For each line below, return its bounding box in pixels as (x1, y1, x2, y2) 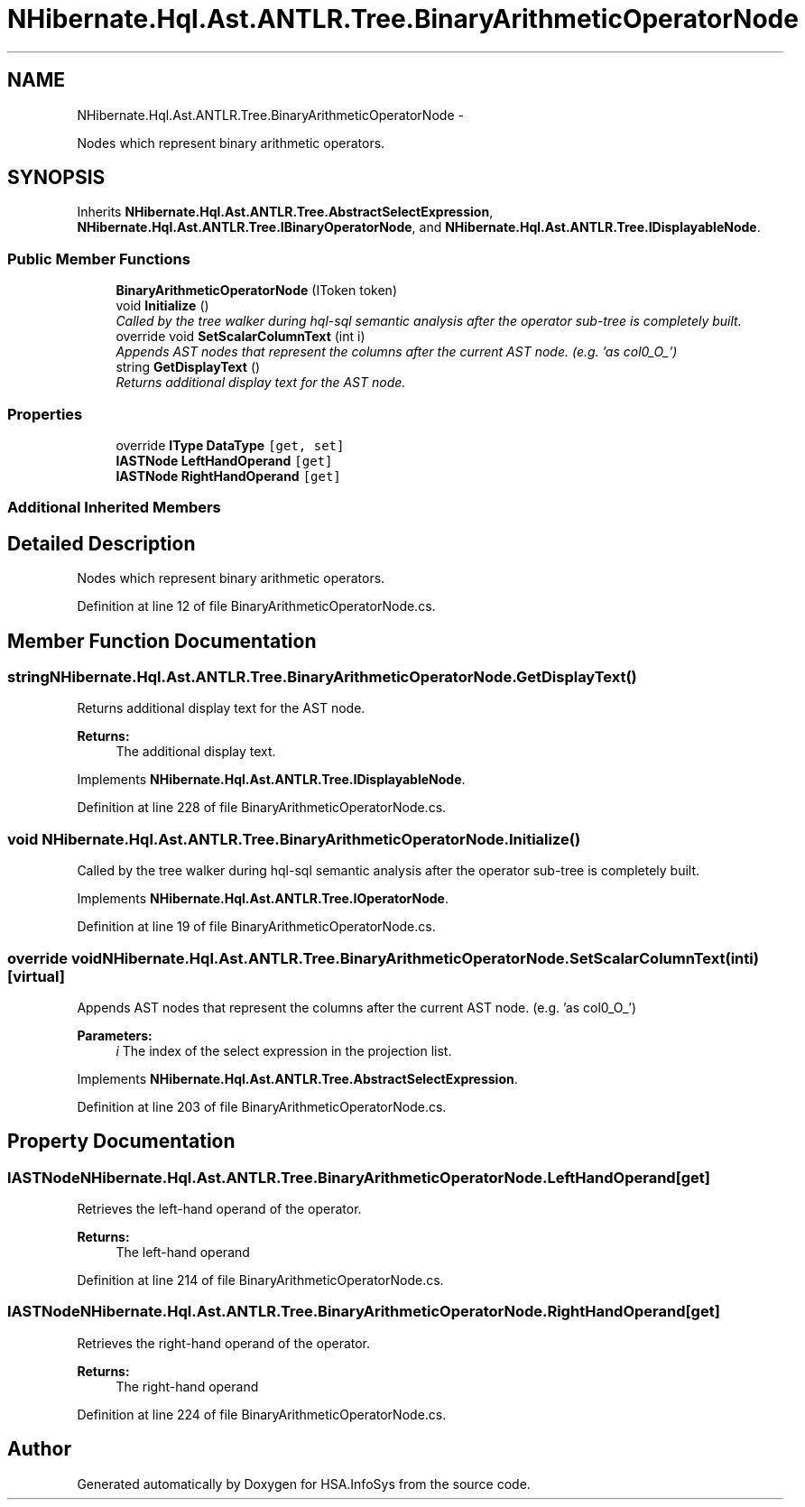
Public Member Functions (7, 249, 190, 268)
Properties (7, 404, 83, 423)
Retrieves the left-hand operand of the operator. (77, 1201, 362, 1217)
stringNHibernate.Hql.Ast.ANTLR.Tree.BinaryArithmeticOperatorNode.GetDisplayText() (7, 668, 637, 686)
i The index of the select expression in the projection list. (116, 1042, 452, 1059)
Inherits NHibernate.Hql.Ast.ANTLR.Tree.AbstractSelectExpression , (77, 204, 494, 220)
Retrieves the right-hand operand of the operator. (77, 1335, 371, 1351)
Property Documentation (7, 1130, 236, 1153)
